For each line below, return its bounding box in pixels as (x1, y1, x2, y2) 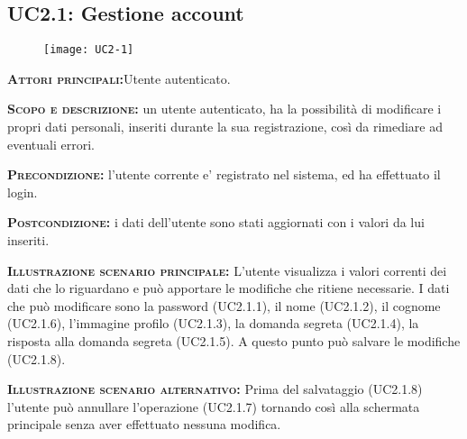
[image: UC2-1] (43, 43, 134, 57)
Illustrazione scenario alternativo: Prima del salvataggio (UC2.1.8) (7, 380, 423, 398)
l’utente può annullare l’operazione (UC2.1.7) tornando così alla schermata (7, 397, 420, 416)
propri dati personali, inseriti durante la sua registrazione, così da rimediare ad (7, 117, 443, 136)
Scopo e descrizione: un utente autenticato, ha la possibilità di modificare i (7, 99, 442, 118)
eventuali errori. (7, 134, 95, 153)
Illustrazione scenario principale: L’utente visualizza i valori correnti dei (7, 261, 447, 279)
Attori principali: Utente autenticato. (7, 69, 231, 87)
